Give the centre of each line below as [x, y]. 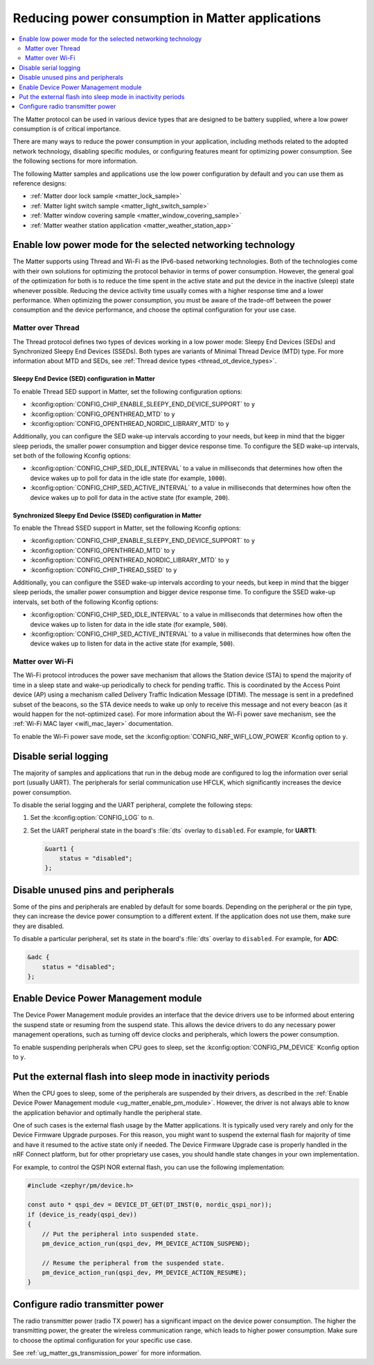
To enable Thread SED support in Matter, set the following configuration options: [127, 391]
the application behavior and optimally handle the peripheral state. [107, 1112]
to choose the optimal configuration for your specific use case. [103, 1340]
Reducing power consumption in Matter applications [167, 18]
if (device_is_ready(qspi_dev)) [82, 1214]
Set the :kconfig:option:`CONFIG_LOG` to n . [92, 818]
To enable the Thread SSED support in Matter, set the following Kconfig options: [127, 528]
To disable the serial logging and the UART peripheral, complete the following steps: [133, 805]
